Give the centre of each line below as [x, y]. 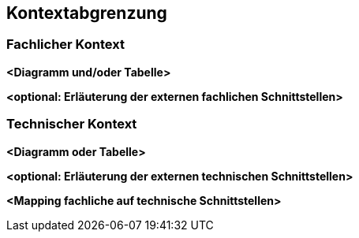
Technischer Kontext [72, 124]
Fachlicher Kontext [65, 45]
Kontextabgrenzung [87, 13]
